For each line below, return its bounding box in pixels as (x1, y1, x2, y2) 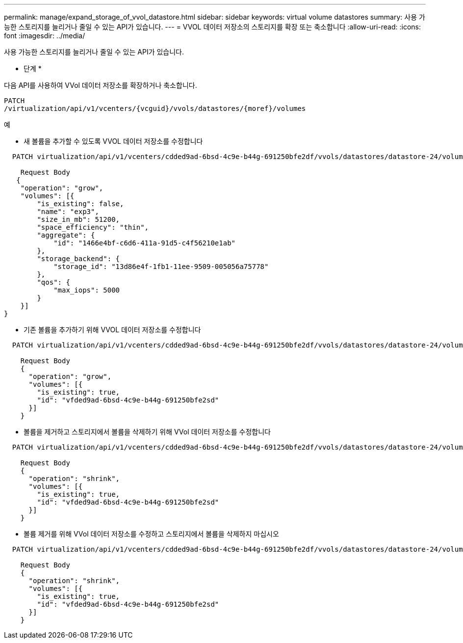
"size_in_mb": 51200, (37, 215, 120, 223)
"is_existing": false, (37, 200, 124, 208)
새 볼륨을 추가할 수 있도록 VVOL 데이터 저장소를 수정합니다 (24, 137, 203, 145)
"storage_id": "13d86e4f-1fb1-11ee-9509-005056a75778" (53, 263, 269, 270)
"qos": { (37, 278, 70, 286)
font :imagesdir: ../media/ (4, 31, 85, 40)
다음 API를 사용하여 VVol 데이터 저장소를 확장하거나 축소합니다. (4, 81, 197, 89)
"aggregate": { (37, 231, 95, 239)
